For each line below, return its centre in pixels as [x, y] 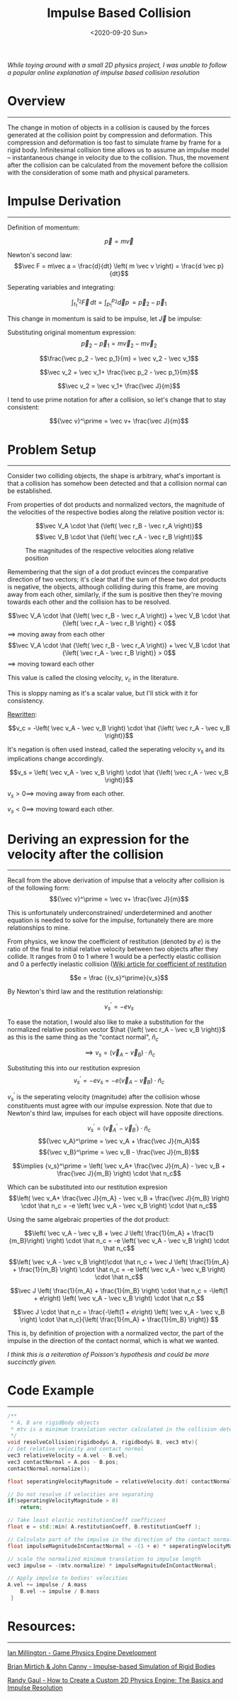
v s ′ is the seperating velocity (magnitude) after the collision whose [104, 1097]
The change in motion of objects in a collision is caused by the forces [109, 127]
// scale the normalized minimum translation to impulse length [104, 1559]
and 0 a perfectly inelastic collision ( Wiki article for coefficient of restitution [117, 964]
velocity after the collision [86, 854]
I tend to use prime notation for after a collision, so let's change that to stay [117, 400]
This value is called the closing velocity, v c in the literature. [93, 679]
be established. [30, 491]
